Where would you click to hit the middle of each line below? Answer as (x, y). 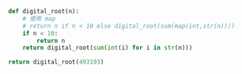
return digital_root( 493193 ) (56, 62)
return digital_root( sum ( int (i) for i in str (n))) (108, 48)
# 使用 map (39, 18)
